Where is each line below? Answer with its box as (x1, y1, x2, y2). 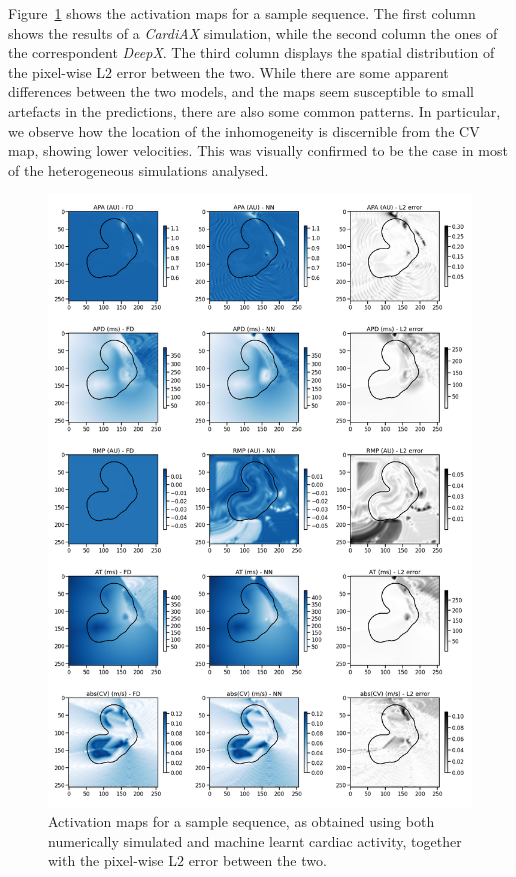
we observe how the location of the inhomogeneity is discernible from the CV (8, 120, 480, 141)
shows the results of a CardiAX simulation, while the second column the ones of (8, 22, 498, 43)
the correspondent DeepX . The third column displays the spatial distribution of (8, 42, 495, 63)
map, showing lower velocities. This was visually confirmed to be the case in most (8, 140, 508, 161)
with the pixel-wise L (48, 850, 177, 871)
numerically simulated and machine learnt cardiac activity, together (48, 830, 462, 851)
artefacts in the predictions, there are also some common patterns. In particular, (8, 100, 501, 121)
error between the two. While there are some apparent (116, 61, 449, 82)
